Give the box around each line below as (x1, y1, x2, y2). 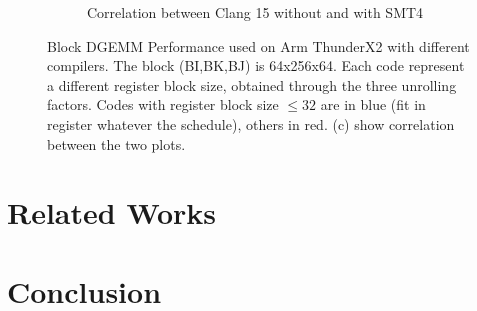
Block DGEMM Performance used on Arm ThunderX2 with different (47, 35, 470, 56)
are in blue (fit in (320, 94, 426, 115)
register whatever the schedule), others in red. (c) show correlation (47, 113, 455, 134)
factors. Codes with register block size (47, 94, 279, 115)
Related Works (7, 192, 217, 233)
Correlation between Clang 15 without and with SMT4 (87, 2, 424, 22)
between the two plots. (47, 133, 186, 154)
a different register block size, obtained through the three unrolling (47, 74, 457, 95)
